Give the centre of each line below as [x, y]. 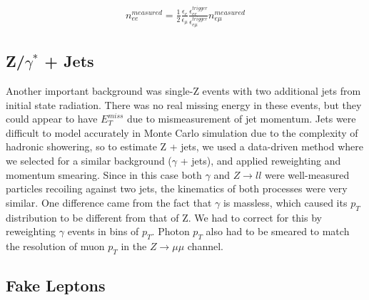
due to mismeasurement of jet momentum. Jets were [242, 119]
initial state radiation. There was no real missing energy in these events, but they [184, 104]
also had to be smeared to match [278, 231]
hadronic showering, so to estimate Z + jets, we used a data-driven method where [184, 146]
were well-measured [307, 174]
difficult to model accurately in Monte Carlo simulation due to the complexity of [182, 132]
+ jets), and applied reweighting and [261, 160]
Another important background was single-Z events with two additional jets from [183, 90]
